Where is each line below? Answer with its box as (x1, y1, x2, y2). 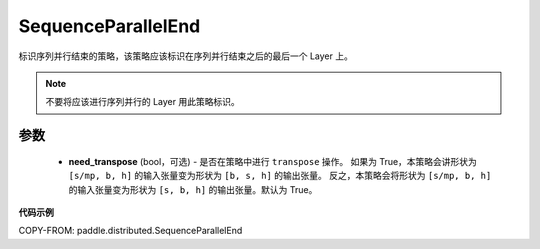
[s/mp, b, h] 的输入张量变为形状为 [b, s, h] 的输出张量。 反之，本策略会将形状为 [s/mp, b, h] (68, 170, 492, 182)
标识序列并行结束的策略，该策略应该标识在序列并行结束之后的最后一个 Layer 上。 (18, 50, 354, 62)
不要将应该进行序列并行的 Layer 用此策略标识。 (45, 96, 240, 108)
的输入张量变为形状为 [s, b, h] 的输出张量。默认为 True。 (68, 183, 318, 195)
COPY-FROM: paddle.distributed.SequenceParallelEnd (18, 225, 243, 237)
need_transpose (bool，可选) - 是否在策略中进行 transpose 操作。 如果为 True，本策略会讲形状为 (68, 155, 477, 167)
